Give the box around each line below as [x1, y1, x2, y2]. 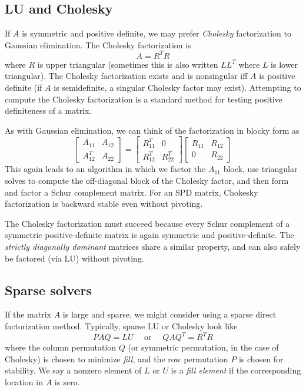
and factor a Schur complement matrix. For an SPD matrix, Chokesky [5, 186, 258, 198]
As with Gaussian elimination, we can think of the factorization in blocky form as [5, 124, 300, 136]
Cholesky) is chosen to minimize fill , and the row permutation [5, 352, 228, 365]
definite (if [5, 81, 42, 94]
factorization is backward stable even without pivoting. [5, 197, 203, 210]
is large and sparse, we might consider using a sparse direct [62, 308, 277, 320]
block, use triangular [223, 163, 298, 175]
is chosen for [238, 352, 284, 365]
